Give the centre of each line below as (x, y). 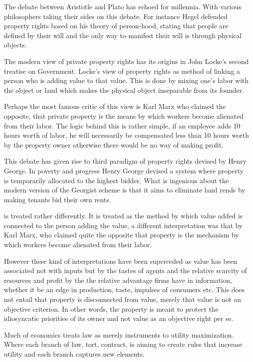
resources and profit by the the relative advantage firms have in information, (118, 280)
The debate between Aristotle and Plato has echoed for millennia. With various (123, 6)
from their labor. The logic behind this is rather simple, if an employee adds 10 (122, 125)
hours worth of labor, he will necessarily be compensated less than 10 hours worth (126, 135)
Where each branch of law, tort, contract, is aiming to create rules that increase (123, 344)
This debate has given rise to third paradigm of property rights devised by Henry (125, 161)
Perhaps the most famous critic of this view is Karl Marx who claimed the (115, 106)
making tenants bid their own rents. (58, 199)
